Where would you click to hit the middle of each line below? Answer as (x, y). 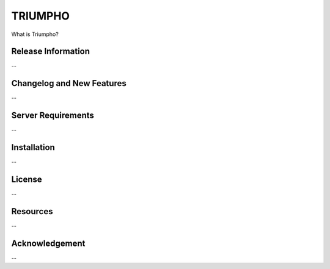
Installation (33, 147)
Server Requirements (53, 116)
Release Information (51, 52)
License (27, 179)
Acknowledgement (48, 243)
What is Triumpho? (35, 34)
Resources (32, 211)
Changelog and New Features (69, 83)
